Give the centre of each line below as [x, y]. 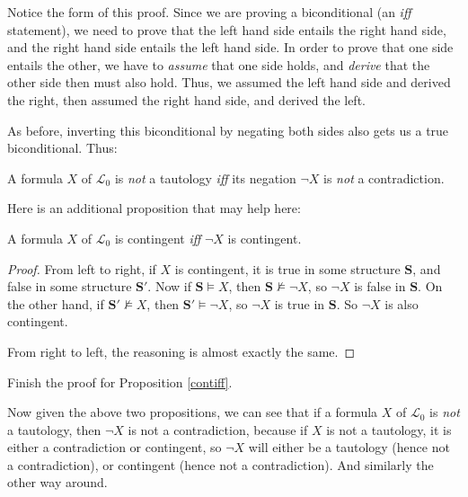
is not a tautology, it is [389, 429]
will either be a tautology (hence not [349, 447]
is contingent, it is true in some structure [287, 268]
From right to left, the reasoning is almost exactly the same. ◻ [181, 351]
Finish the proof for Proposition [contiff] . [120, 382]
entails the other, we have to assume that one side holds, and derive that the [219, 64]
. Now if [169, 286]
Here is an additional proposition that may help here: [154, 208]
